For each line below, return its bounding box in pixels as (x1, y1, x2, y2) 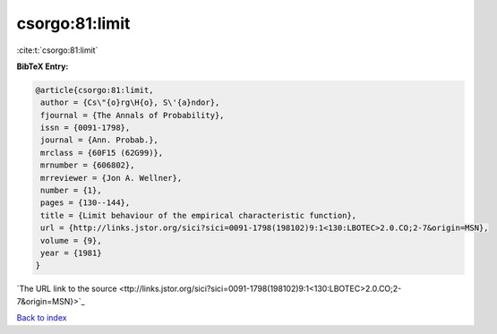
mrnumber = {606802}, (40, 160, 135, 170)
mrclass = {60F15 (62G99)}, (40, 148, 164, 158)
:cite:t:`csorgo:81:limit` (16, 45, 99, 56)
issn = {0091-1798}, (40, 123, 131, 133)
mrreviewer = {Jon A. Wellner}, (40, 173, 183, 183)
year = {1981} (40, 248, 102, 258)
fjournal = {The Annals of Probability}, (40, 110, 225, 120)
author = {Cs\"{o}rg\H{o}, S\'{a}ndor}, (40, 98, 220, 107)
